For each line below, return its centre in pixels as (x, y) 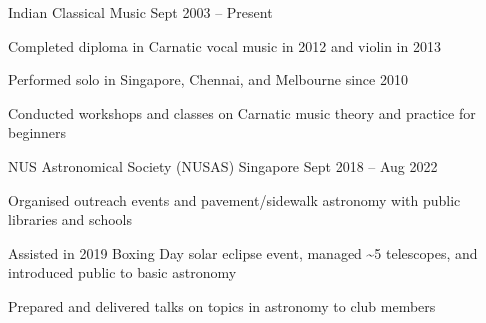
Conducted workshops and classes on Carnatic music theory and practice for (242, 112)
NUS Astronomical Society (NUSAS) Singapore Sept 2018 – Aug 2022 (223, 165)
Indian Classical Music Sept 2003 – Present (140, 12)
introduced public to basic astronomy (122, 272)
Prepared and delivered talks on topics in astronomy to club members (222, 305)
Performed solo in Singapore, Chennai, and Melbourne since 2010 (208, 79)
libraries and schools (70, 219)
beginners (37, 132)
